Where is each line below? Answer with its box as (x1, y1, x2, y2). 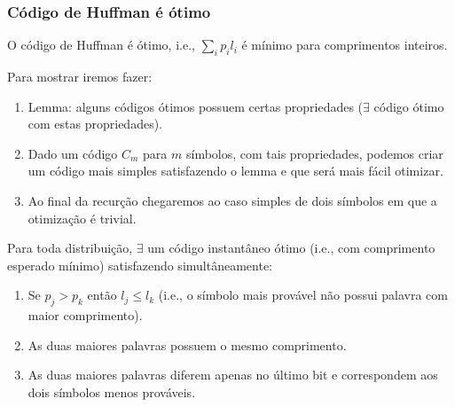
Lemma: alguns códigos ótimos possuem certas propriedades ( (27, 97, 364, 115)
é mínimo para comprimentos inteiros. (241, 35, 448, 54)
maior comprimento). (27, 306, 143, 325)
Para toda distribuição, (7, 239, 133, 257)
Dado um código (27, 144, 118, 162)
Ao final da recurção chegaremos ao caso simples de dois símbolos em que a (27, 191, 437, 209)
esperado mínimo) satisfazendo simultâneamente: (7, 255, 272, 274)
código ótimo (373, 97, 444, 115)
